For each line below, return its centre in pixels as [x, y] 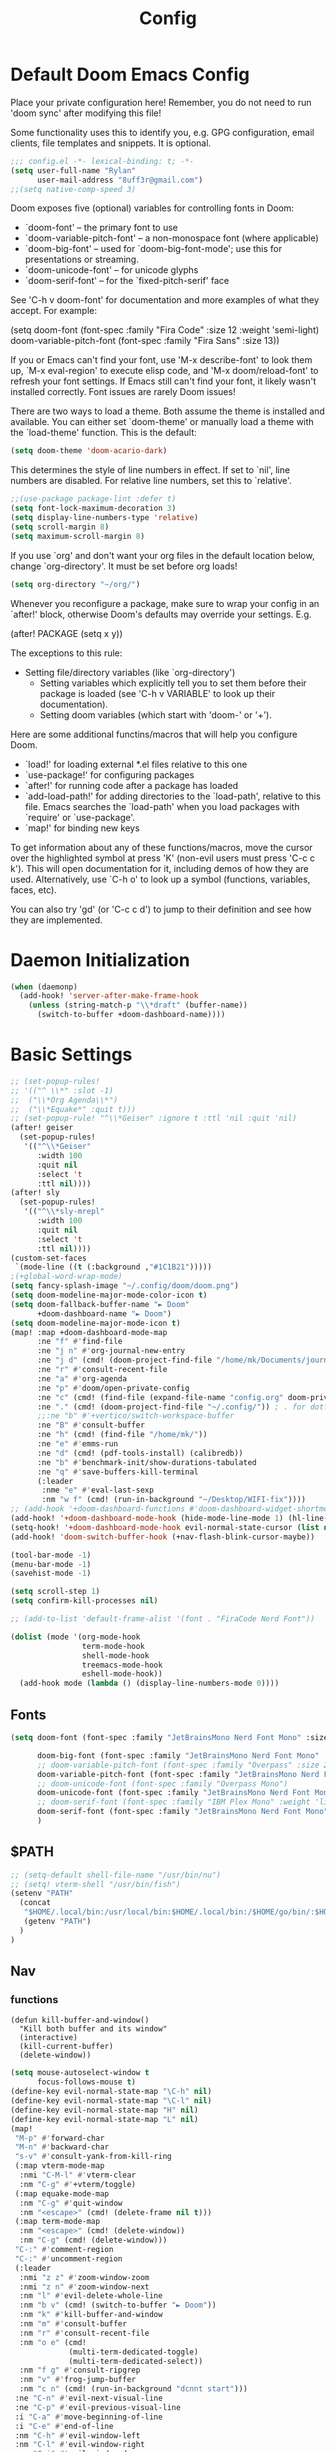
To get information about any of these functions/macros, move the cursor [161, 847]
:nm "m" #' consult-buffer [73, 2324]
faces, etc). [33, 889]
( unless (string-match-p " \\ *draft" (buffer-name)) [138, 1005]
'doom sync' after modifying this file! [86, 113]
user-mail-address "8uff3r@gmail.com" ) [119, 180]
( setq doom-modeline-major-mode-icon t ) [96, 1323]
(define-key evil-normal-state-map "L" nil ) [104, 2119]
